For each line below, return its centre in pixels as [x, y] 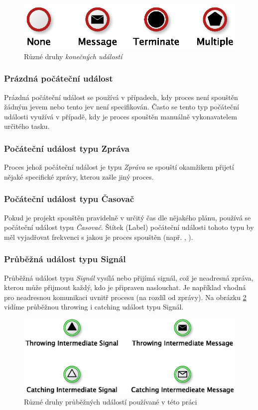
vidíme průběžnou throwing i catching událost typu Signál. [94, 307]
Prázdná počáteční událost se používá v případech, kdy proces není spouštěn [121, 97]
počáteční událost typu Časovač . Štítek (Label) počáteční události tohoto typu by [129, 227]
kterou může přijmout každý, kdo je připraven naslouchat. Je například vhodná [125, 287]
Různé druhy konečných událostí [73, 56]
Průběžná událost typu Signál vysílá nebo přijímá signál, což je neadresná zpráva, [129, 277]
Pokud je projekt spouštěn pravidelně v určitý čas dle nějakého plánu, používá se [128, 217]
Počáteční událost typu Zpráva [67, 148]
